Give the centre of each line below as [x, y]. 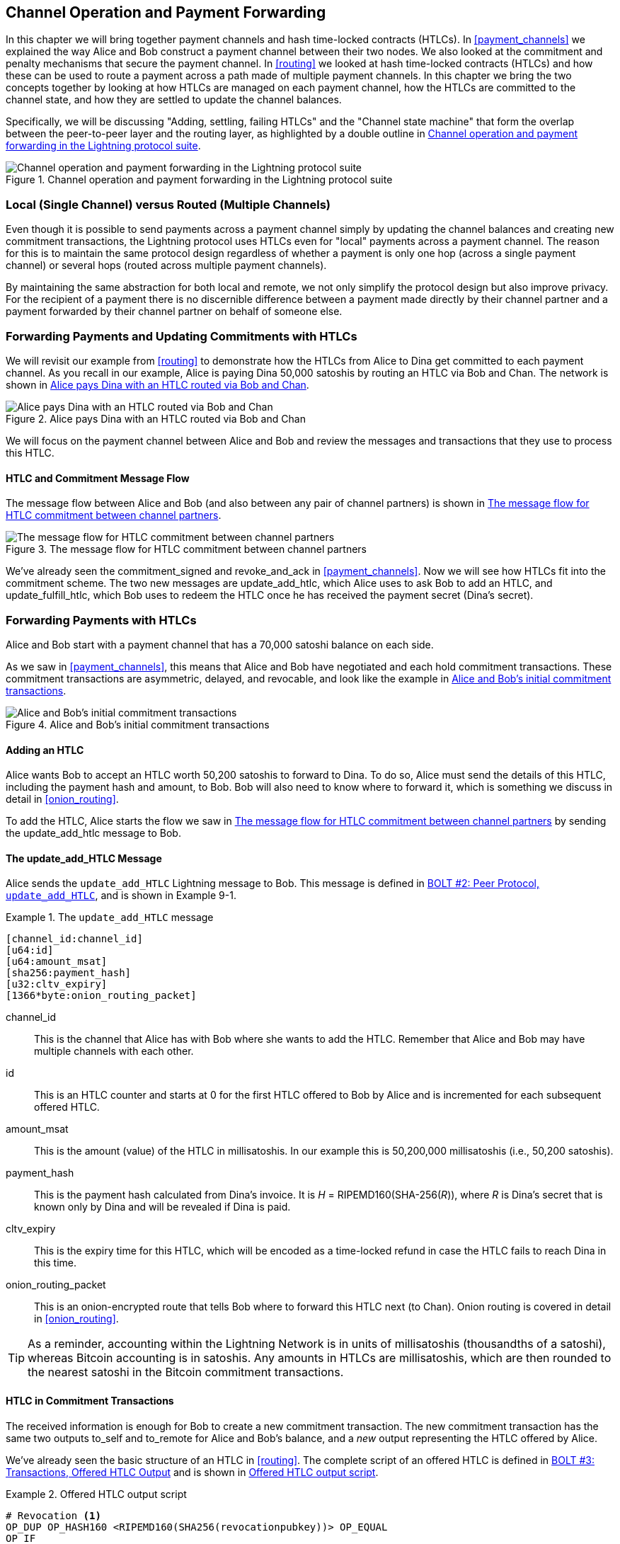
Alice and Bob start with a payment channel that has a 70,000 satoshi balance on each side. [220, 644]
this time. [56, 1263]
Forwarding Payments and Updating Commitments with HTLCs [182, 336]
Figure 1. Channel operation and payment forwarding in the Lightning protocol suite [199, 180]
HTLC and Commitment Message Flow [98, 478]
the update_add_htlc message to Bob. [93, 833]
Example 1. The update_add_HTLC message [110, 917]
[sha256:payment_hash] [69, 973]
